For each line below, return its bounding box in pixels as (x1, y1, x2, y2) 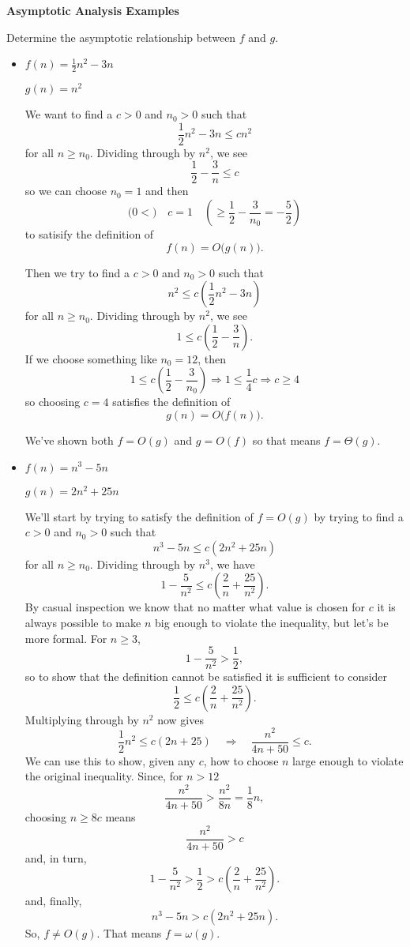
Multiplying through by (24, 711, 139, 727)
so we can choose (24, 182, 107, 199)
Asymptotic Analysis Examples (6, 2, 179, 18)
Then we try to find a (24, 264, 130, 280)
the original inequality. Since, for (24, 768, 183, 784)
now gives (157, 711, 204, 727)
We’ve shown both (24, 431, 114, 448)
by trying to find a (314, 508, 404, 524)
